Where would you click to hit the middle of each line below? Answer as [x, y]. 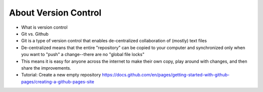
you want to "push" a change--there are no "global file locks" [83, 55]
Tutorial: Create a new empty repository [61, 75]
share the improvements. [46, 68]
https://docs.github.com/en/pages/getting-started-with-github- [166, 75]
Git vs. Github [35, 34]
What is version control [44, 27]
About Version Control [55, 13]
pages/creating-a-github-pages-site [58, 82]
